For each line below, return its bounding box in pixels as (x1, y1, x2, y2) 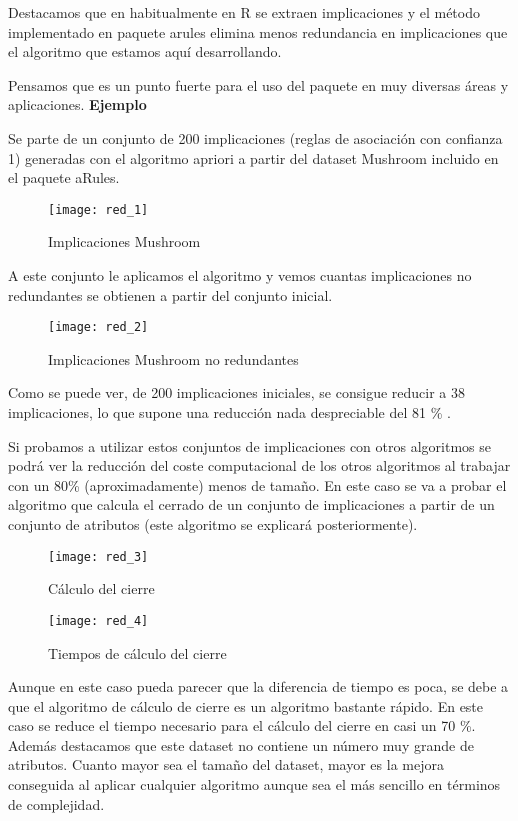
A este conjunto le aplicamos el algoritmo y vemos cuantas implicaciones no (8, 265, 472, 285)
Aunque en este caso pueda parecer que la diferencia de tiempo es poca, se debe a (8, 676, 509, 697)
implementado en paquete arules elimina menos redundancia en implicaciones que (8, 21, 508, 42)
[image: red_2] (48, 320, 149, 335)
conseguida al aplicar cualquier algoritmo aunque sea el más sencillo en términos (8, 774, 501, 795)
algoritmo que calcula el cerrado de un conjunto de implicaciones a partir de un (8, 494, 495, 515)
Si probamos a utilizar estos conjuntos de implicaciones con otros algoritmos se (8, 435, 491, 456)
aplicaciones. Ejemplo (8, 94, 147, 115)
